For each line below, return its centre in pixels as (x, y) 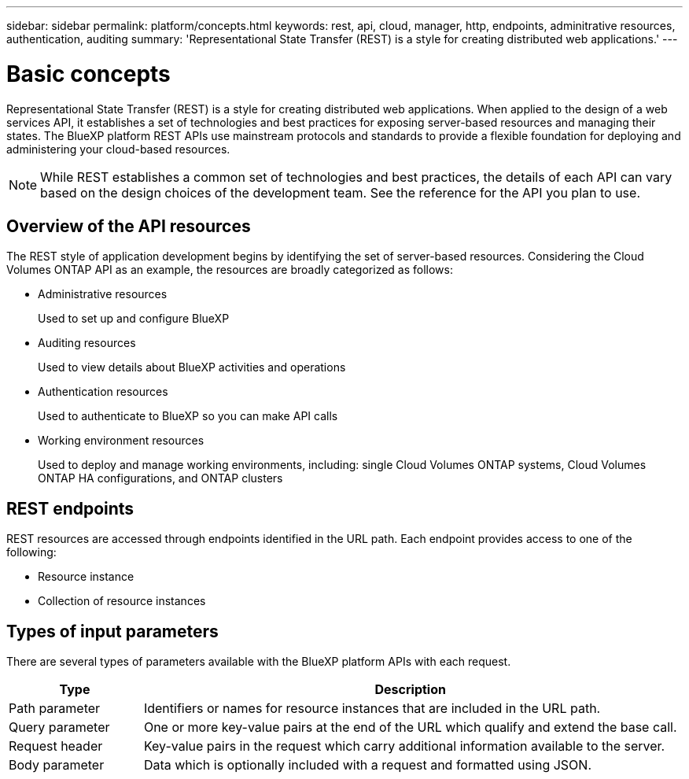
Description (410, 690)
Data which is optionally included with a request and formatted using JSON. (367, 765)
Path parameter (55, 709)
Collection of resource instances (122, 601)
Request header (56, 746)
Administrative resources (103, 294)
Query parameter (59, 727)
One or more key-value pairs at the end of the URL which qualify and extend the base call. (410, 727)
